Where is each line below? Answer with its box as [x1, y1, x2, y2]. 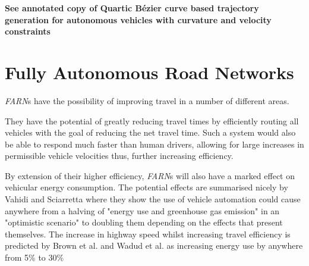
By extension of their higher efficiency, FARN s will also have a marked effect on [5, 169, 295, 181]
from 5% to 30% [5, 251, 64, 264]
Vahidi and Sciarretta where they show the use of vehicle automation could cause [5, 193, 301, 205]
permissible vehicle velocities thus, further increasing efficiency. [5, 149, 234, 162]
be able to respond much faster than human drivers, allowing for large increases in [5, 137, 304, 150]
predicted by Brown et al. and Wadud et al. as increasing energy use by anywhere [5, 239, 303, 252]
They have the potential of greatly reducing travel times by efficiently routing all [5, 114, 299, 127]
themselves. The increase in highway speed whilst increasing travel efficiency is [5, 227, 291, 240]
